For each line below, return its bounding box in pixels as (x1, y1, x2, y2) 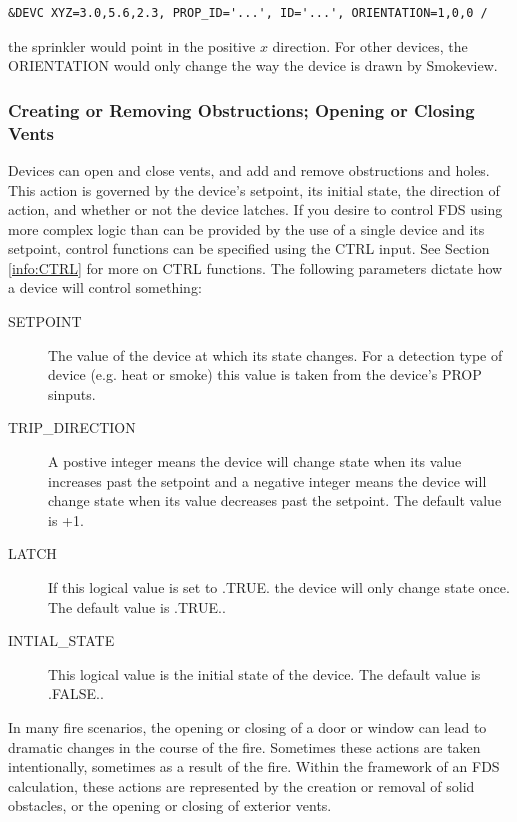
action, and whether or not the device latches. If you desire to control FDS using (8, 199, 503, 220)
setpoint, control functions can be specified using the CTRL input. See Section (8, 238, 490, 259)
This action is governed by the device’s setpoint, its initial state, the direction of (8, 179, 500, 200)
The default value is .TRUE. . (48, 596, 226, 617)
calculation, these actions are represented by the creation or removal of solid (8, 775, 475, 796)
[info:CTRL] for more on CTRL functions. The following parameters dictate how (8, 257, 503, 278)
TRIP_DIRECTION (8, 417, 136, 438)
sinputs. (48, 383, 96, 404)
